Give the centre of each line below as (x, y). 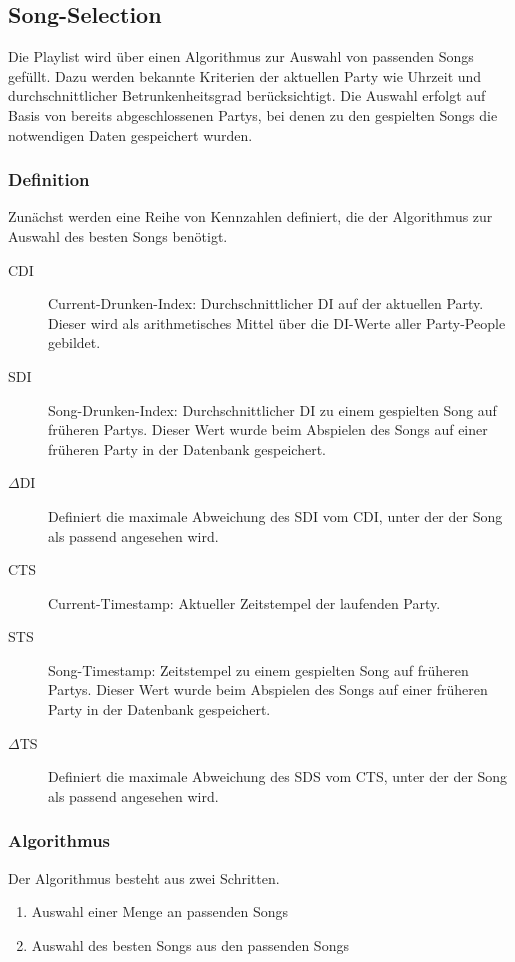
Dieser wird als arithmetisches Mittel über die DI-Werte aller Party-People (277, 322)
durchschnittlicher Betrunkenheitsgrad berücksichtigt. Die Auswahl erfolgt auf (247, 95)
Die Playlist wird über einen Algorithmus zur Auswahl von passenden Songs (241, 56)
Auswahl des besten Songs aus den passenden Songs (190, 944)
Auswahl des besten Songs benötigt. (118, 235)
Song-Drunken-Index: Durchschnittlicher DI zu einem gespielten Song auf (272, 409)
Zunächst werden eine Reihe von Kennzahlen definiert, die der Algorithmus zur (250, 216)
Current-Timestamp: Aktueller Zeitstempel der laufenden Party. (244, 602)
